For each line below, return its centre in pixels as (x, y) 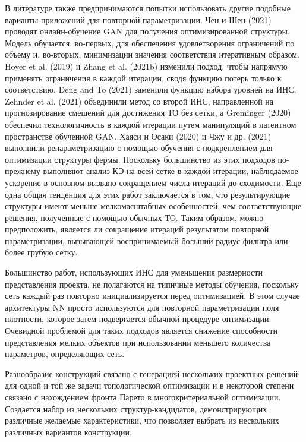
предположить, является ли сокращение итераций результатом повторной (137, 229)
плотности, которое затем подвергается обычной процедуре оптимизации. (138, 319)
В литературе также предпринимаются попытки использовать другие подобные (148, 8)
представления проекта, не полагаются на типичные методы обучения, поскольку (152, 284)
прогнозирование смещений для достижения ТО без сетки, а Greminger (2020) (148, 113)
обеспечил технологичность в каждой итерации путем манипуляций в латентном (151, 124)
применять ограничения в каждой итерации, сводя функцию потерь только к (143, 78)
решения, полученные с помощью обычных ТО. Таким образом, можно (134, 217)
